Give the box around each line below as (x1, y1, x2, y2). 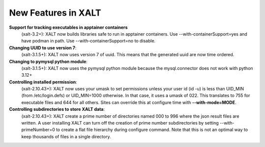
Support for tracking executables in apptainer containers (9, 24, 128, 30)
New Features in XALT (9, 7, 102, 18)
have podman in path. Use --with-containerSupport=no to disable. (21, 38, 156, 44)
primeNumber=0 (21, 127, 55, 133)
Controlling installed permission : (9, 79, 78, 85)
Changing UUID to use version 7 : (9, 44, 77, 51)
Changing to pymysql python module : (9, 59, 88, 64)
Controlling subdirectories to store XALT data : (9, 106, 105, 112)
